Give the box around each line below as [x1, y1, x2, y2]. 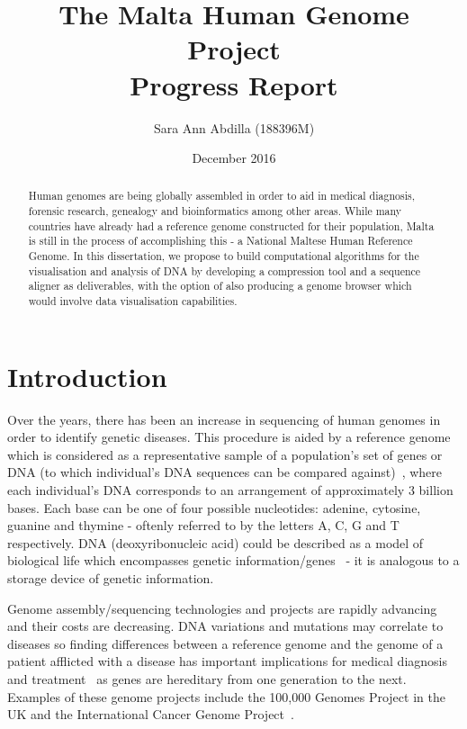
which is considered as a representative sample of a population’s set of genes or [7, 445, 443, 463]
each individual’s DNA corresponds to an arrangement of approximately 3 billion [7, 481, 454, 499]
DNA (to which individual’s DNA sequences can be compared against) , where [7, 463, 442, 481]
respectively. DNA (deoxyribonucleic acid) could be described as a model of [7, 533, 424, 552]
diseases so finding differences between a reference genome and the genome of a [7, 634, 444, 652]
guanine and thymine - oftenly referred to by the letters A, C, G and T [7, 516, 400, 535]
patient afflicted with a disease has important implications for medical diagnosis [7, 652, 447, 670]
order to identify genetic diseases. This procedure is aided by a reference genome [7, 427, 451, 446]
